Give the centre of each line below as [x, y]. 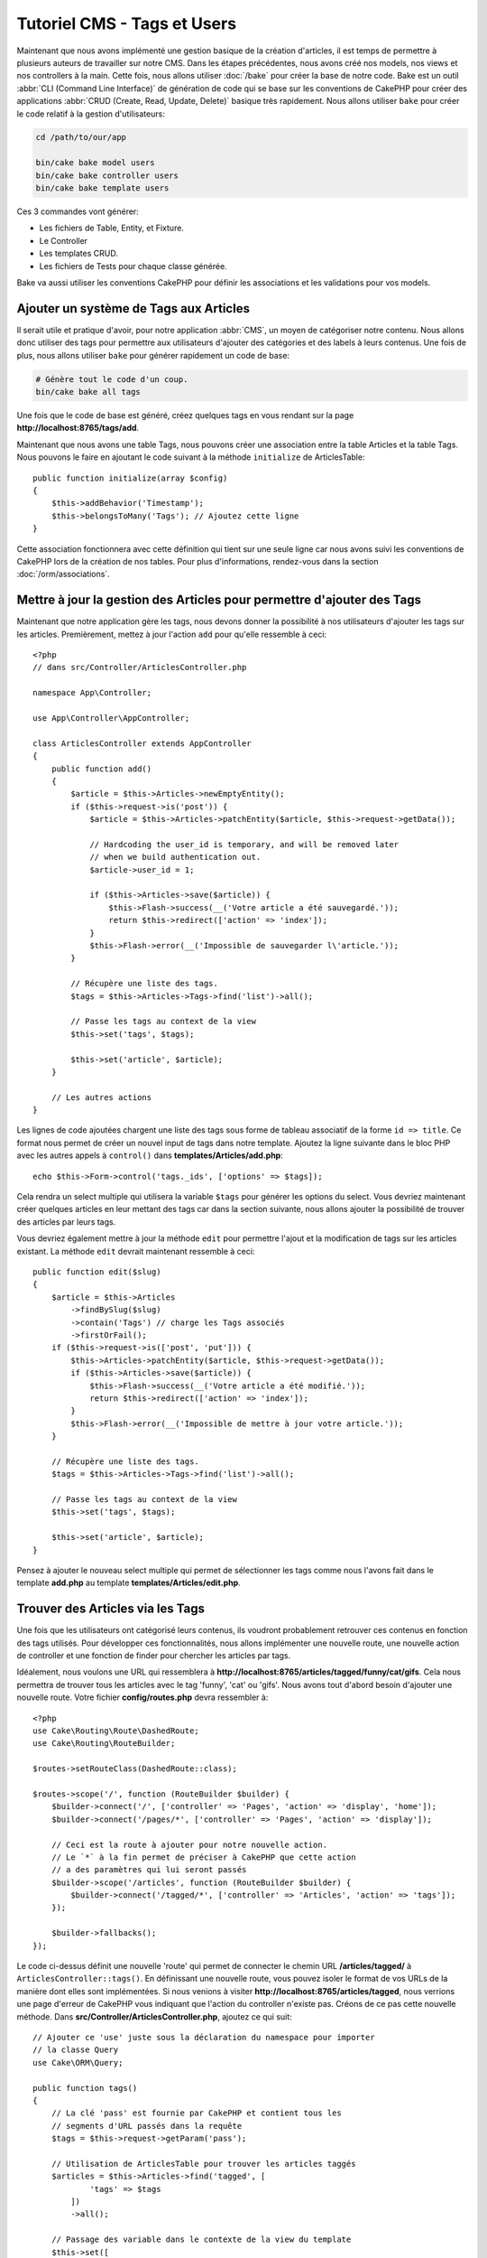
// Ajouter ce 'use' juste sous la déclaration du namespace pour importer [204, 2037]
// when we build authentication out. [175, 857]
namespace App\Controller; [92, 693]
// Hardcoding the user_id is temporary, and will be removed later [244, 844]
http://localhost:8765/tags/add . [78, 428]
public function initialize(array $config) [130, 478]
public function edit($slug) [97, 1272]
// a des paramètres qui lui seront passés [149, 1870]
